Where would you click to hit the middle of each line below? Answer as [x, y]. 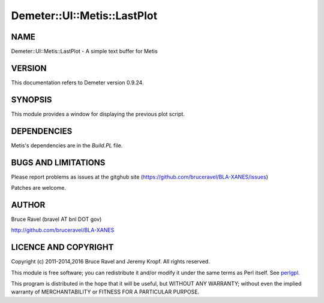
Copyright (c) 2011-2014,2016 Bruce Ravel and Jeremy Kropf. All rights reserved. [110, 262]
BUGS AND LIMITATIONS [58, 163]
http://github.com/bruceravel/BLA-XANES [63, 230]
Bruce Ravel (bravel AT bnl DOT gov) [56, 219]
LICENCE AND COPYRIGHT [62, 248]
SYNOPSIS [31, 100]
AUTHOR [28, 204]
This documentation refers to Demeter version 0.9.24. [77, 82]
